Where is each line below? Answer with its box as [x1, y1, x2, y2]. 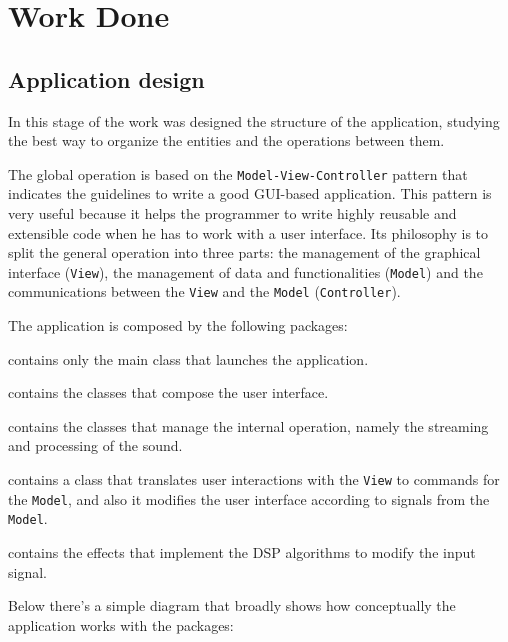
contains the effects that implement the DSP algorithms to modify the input [8, 542, 476, 563]
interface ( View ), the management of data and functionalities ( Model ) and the [8, 261, 483, 282]
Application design [8, 63, 205, 94]
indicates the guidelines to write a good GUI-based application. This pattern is [8, 183, 492, 204]
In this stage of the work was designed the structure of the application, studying [8, 110, 500, 131]
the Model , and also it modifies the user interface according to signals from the [8, 488, 490, 509]
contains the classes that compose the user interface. [8, 382, 329, 403]
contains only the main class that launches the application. [8, 348, 369, 369]
